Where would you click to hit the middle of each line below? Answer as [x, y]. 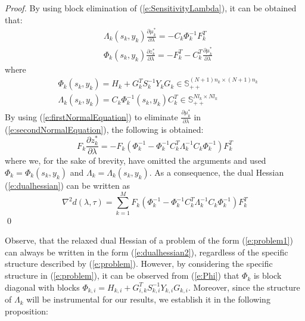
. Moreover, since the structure [244, 287]
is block [267, 275]
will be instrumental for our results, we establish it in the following [148, 299]
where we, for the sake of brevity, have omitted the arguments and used [136, 160]
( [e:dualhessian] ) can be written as [67, 185]
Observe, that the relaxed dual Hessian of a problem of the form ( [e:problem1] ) [149, 240]
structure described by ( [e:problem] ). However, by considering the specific [139, 264]
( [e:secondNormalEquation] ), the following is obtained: [104, 129]
